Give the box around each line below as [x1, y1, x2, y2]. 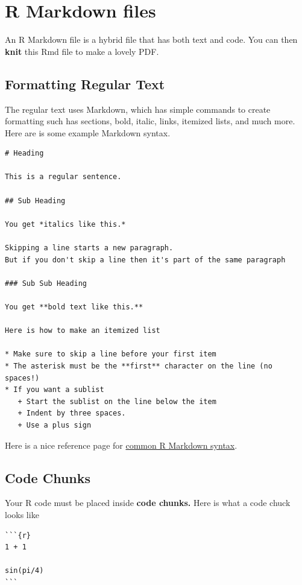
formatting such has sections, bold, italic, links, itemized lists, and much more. [5, 115, 295, 127]
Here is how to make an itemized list [5, 326, 160, 335]
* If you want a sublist [5, 385, 104, 394]
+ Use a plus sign [17, 420, 92, 429]
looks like [5, 508, 39, 520]
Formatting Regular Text [5, 74, 165, 93]
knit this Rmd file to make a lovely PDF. [5, 45, 159, 57]
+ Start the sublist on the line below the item [17, 397, 216, 406]
